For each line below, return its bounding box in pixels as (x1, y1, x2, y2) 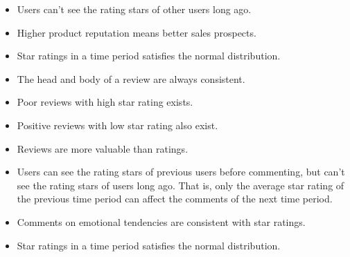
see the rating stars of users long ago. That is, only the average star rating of (17, 178, 344, 192)
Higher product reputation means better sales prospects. (17, 25, 256, 39)
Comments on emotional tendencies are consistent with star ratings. (17, 214, 306, 229)
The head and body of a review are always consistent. (17, 71, 245, 86)
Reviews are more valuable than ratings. (17, 141, 189, 155)
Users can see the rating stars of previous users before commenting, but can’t (17, 164, 345, 179)
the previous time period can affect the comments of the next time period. (17, 191, 333, 206)
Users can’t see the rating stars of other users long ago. (17, 2, 252, 16)
